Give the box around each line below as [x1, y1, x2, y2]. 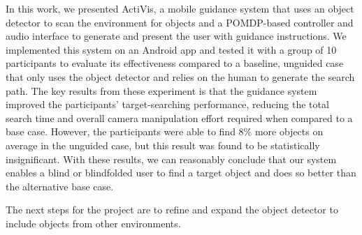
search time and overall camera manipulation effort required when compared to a [6, 110, 353, 125]
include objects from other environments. [6, 215, 181, 230]
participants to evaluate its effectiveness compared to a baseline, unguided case [6, 56, 344, 70]
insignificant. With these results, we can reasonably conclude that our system [6, 151, 337, 166]
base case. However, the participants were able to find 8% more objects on [6, 124, 324, 139]
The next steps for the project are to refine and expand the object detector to [6, 202, 338, 217]
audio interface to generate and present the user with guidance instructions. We [6, 29, 347, 43]
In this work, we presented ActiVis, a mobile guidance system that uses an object [6, 1, 354, 15]
